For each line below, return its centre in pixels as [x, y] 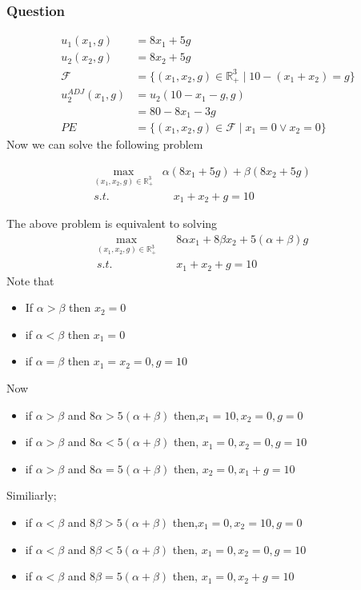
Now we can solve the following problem [105, 144]
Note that [30, 280]
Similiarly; [32, 495]
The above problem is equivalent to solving [112, 223]
